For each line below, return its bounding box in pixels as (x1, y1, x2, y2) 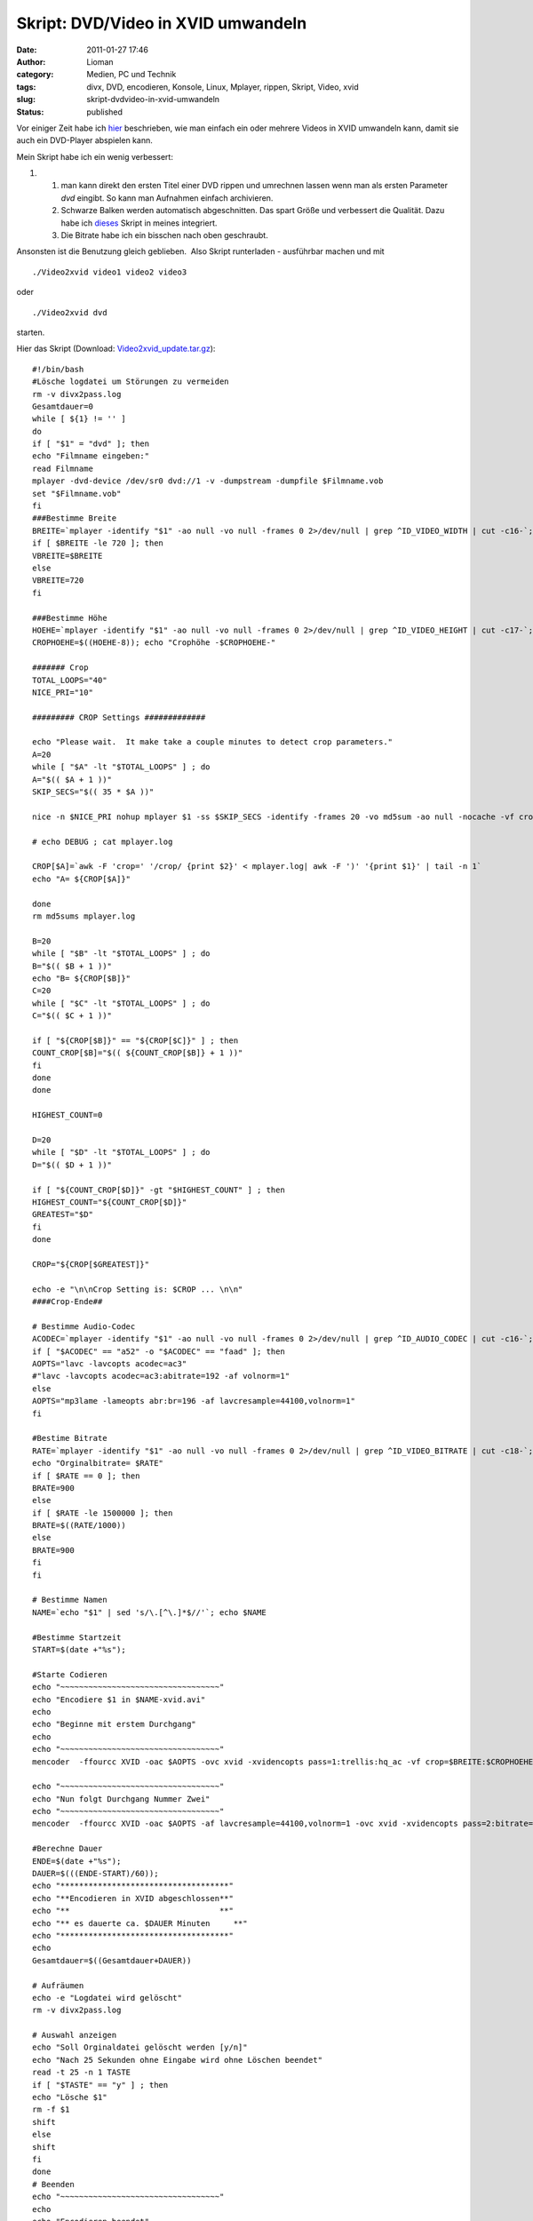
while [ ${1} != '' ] (32, 414, 126, 424)
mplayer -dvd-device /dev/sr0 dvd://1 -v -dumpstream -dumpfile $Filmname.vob (32, 476, 384, 486)
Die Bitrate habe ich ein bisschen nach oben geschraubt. (60, 230, 268, 241)
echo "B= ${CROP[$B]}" (32, 973, 131, 983)
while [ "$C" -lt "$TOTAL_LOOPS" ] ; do (32, 998, 211, 1008)
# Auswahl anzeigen (32, 2030, 117, 2041)
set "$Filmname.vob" (32, 489, 122, 498)
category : (16, 69, 54, 80)
